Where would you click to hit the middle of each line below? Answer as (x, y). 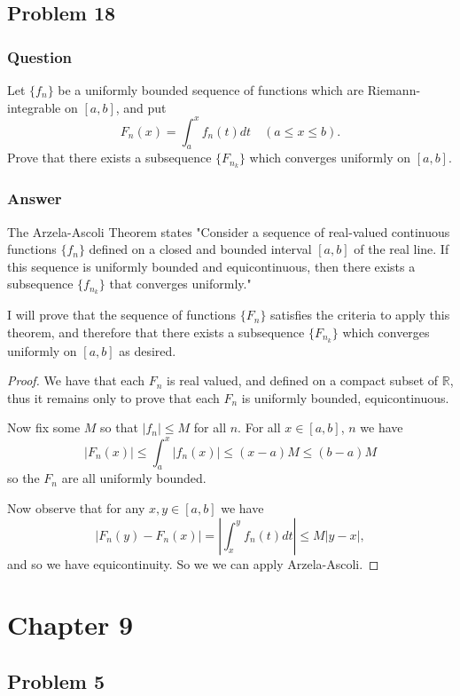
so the (23, 478)
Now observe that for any (76, 507)
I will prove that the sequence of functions (122, 315)
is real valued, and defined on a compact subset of (303, 380)
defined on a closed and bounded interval (200, 249)
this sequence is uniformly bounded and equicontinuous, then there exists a (211, 266)
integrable (34, 107)
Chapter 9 (70, 625)
